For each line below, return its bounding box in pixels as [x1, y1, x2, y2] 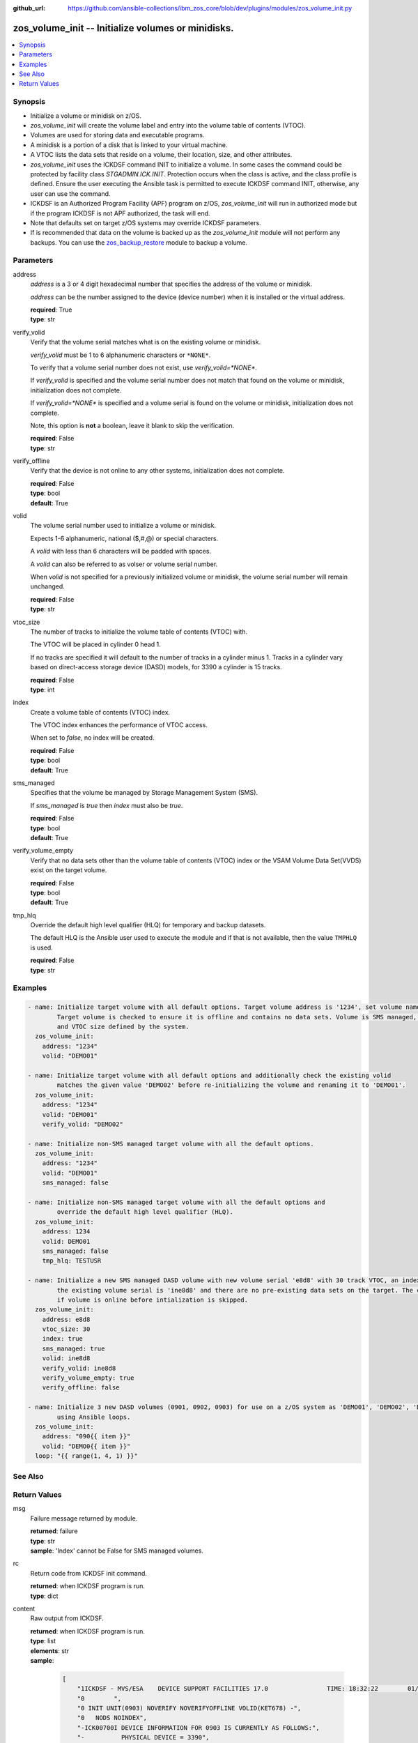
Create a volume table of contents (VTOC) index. [30, 708, 171, 716]
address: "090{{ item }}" [42, 1433, 131, 1440]
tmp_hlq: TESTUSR [42, 1257, 102, 1265]
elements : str [30, 1646, 70, 1655]
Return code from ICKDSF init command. [30, 1569, 148, 1577]
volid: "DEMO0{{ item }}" [42, 1442, 131, 1450]
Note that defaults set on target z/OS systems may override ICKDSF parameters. [30, 218, 261, 227]
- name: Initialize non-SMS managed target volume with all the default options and [27, 1198, 325, 1206]
